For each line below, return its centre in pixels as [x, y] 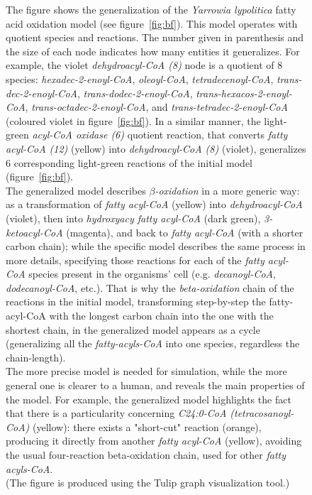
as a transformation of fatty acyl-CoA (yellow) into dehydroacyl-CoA [154, 204]
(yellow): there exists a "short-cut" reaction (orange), [147, 426]
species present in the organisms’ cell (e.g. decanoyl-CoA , [152, 274]
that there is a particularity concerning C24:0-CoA [116, 413]
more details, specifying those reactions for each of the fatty [135, 260]
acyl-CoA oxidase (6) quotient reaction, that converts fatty [160, 135]
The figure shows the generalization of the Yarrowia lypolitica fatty [151, 9]
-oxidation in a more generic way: [227, 190]
